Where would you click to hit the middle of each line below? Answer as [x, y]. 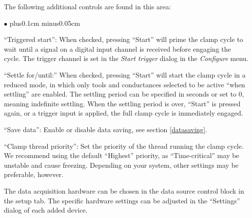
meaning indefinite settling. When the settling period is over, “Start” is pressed [122, 103]
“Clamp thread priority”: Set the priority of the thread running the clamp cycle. [124, 146]
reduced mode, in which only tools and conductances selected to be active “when [125, 84]
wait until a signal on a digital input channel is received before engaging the [117, 49]
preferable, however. [34, 174]
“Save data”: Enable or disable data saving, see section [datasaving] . [106, 129]
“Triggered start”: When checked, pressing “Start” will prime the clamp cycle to [124, 39]
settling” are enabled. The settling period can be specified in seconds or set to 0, [124, 94]
